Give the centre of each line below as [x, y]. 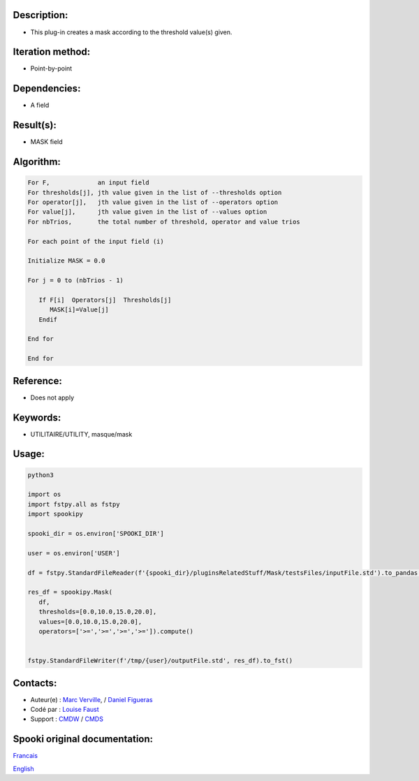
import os [44, 495]
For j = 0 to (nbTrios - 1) [75, 280]
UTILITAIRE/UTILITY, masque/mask [81, 434]
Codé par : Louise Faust [65, 709]
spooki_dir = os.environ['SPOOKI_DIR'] [96, 534]
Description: [41, 15]
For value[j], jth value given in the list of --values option [147, 212]
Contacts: [35, 683]
